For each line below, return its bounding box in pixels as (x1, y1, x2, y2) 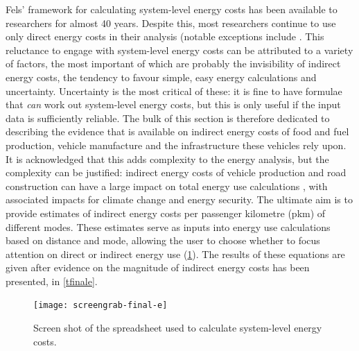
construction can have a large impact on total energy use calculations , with (6, 178, 328, 193)
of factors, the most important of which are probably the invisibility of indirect (6, 56, 341, 71)
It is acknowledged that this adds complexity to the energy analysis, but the (6, 151, 329, 166)
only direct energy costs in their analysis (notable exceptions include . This (6, 29, 324, 44)
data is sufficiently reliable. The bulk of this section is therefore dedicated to (6, 110, 330, 125)
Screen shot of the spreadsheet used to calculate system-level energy (33, 320, 322, 335)
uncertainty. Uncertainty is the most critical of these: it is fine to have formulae (6, 83, 342, 98)
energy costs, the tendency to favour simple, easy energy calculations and (6, 69, 317, 84)
